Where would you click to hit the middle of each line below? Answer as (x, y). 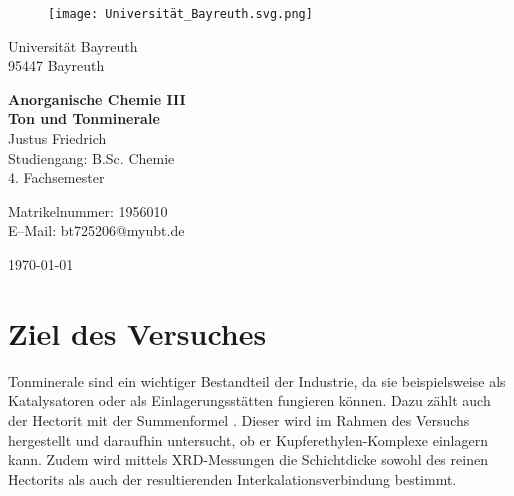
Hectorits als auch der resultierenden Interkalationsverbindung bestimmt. (232, 478)
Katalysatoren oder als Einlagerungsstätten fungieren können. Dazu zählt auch (249, 400)
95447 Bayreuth (56, 65)
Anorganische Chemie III (97, 98)
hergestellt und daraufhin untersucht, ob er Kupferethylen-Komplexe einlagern (248, 439)
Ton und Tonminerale (84, 118)
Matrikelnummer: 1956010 (88, 210)
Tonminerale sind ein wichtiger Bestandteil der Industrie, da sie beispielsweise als (257, 380)
